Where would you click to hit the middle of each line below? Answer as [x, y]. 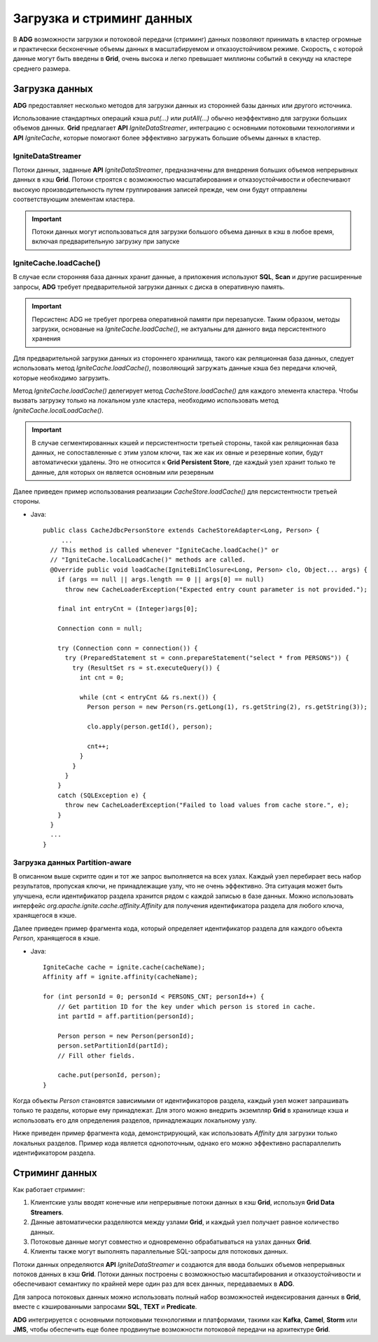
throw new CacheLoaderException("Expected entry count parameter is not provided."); [216, 589]
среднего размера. [42, 68]
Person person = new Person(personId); [126, 1036]
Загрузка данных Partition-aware [72, 862]
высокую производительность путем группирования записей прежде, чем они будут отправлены [160, 189]
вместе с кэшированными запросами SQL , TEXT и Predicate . [105, 1307]
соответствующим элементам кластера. [74, 199]
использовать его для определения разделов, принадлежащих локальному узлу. [135, 1120]
